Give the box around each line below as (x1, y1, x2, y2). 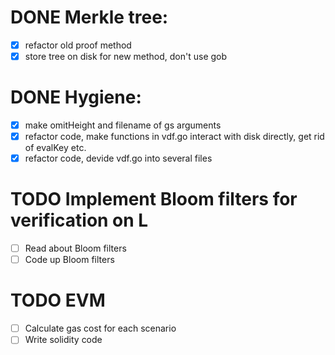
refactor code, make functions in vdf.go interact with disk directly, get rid (24, 131, 325, 143)
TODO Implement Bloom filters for (10, 188, 298, 211)
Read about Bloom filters (24, 242, 127, 255)
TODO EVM (10, 289, 106, 312)
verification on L (10, 209, 149, 232)
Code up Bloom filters (24, 254, 115, 266)
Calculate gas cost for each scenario (24, 322, 177, 335)
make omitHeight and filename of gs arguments (24, 119, 222, 131)
